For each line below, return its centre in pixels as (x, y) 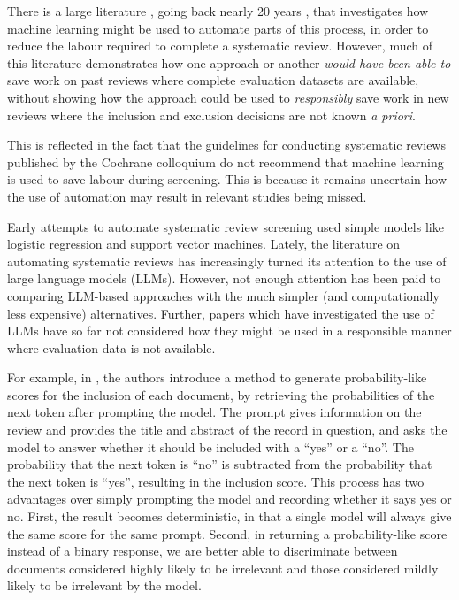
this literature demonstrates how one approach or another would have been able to (229, 62)
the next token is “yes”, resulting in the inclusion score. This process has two (216, 481)
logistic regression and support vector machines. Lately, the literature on (204, 244)
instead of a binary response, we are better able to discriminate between (203, 551)
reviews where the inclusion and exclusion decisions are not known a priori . (211, 115)
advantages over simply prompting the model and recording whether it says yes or (229, 499)
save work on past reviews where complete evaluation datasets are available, (213, 80)
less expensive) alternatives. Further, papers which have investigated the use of (221, 313)
